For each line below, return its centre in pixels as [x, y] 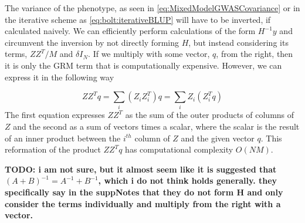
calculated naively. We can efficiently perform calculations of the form [130, 31]
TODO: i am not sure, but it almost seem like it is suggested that [141, 169]
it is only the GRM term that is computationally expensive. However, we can [143, 65]
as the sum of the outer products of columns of [210, 115]
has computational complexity [179, 149]
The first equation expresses [55, 115]
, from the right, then [255, 54]
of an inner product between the [63, 138]
